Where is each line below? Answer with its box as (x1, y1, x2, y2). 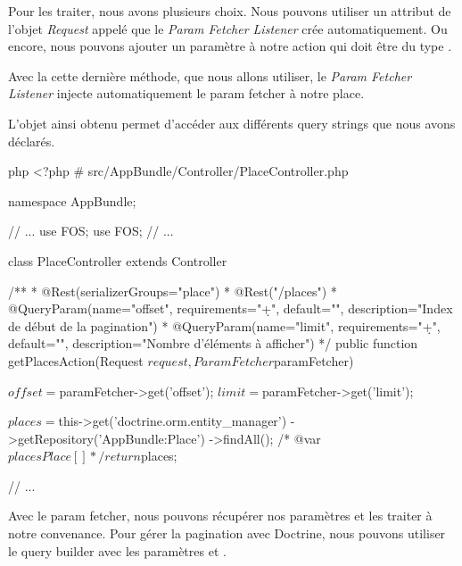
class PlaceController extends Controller (8, 251, 227, 270)
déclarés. (8, 131, 55, 150)
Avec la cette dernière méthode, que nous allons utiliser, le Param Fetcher (8, 66, 412, 85)
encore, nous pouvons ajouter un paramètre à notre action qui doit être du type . (8, 37, 452, 55)
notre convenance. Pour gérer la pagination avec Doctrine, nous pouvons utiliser (8, 524, 446, 543)
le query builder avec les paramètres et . (8, 541, 227, 560)
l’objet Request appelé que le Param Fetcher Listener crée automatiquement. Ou (8, 19, 448, 37)
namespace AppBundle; (8, 191, 136, 210)
